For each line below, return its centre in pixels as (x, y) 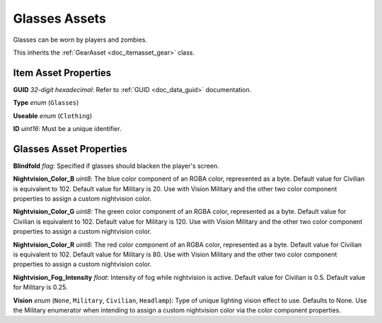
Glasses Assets (59, 18)
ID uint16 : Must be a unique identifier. (67, 129)
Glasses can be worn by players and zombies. (80, 40)
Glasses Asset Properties (70, 149)
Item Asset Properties (62, 73)
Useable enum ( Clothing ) (53, 115)
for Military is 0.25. (40, 288)
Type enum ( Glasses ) (46, 103)
